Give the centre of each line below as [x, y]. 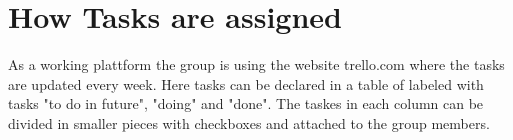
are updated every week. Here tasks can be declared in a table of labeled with [246, 83]
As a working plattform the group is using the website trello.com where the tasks [256, 64]
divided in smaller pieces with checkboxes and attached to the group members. [249, 122]
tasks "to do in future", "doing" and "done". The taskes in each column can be [246, 103]
